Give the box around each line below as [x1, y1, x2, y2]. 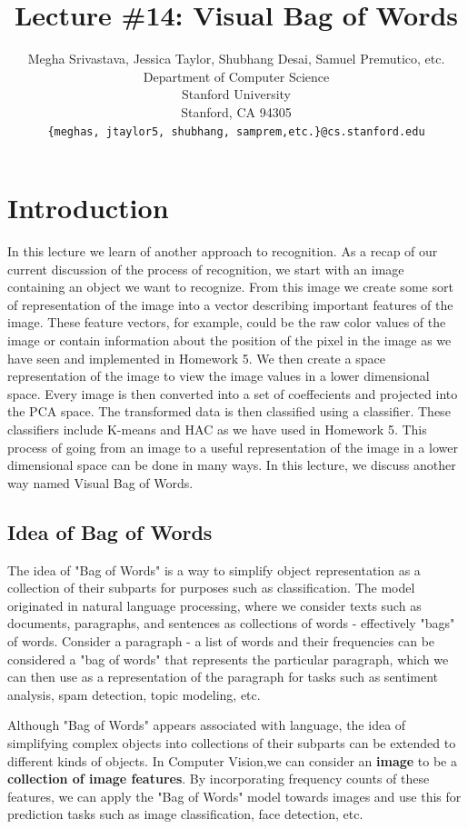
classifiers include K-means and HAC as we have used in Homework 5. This [7, 420, 427, 439]
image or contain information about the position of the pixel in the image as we [7, 331, 452, 350]
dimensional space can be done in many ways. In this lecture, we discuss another [7, 455, 456, 474]
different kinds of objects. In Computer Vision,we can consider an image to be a [7, 751, 457, 770]
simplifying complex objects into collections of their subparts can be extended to [7, 733, 456, 752]
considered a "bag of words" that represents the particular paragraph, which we [7, 649, 449, 668]
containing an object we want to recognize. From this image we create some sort [7, 277, 453, 296]
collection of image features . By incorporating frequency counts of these [7, 769, 430, 788]
